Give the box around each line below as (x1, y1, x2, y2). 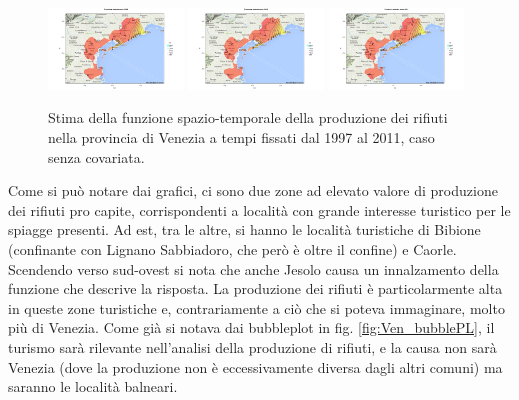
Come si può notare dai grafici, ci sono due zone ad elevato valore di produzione (8, 180, 498, 201)
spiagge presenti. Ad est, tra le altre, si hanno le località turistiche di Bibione (8, 219, 481, 240)
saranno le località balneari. (8, 376, 178, 397)
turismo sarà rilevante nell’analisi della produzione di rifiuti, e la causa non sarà (8, 337, 497, 357)
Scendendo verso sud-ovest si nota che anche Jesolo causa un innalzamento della (8, 258, 499, 279)
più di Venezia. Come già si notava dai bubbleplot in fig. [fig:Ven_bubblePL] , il (8, 317, 495, 338)
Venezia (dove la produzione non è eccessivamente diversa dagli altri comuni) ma (8, 356, 503, 377)
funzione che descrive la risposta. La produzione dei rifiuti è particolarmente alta (8, 278, 503, 299)
